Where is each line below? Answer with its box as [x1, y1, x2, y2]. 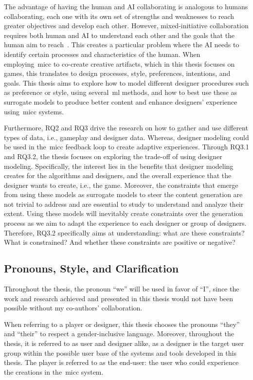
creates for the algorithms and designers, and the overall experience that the [4, 170, 232, 181]
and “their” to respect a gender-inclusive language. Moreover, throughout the [4, 328, 234, 339]
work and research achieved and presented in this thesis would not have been [4, 293, 234, 303]
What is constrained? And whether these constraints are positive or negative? [4, 237, 235, 247]
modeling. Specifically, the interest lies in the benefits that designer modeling [4, 161, 234, 171]
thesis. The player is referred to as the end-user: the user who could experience [4, 357, 239, 367]
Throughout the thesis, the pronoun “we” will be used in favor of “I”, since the [4, 284, 239, 294]
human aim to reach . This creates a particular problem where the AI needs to [4, 39, 239, 50]
